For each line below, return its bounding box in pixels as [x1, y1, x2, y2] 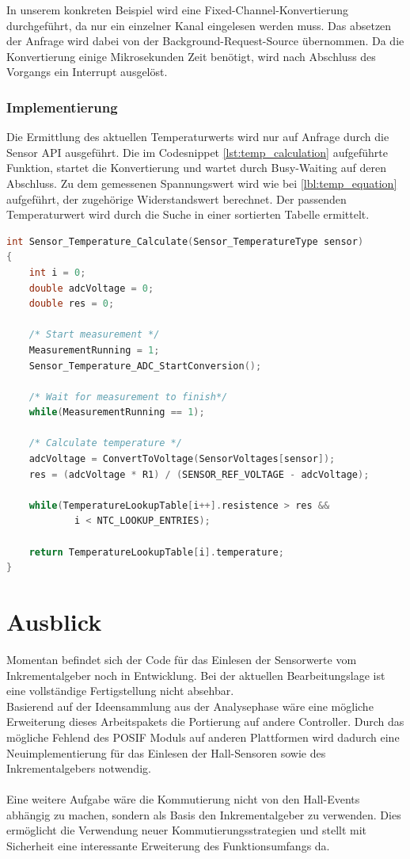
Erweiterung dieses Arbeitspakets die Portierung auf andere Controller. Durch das [6, 713, 404, 730]
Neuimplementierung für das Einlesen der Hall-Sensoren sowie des [6, 744, 326, 761]
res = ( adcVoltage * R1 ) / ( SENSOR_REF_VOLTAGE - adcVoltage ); [28, 468, 370, 480]
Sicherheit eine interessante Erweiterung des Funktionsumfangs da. [6, 838, 330, 854]
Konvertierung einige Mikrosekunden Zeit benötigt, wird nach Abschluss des [6, 48, 376, 64]
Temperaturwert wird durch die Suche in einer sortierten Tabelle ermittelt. [6, 206, 370, 223]
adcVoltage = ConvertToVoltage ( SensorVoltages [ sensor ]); [28, 453, 336, 465]
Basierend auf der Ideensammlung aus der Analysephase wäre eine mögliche [6, 697, 374, 714]
